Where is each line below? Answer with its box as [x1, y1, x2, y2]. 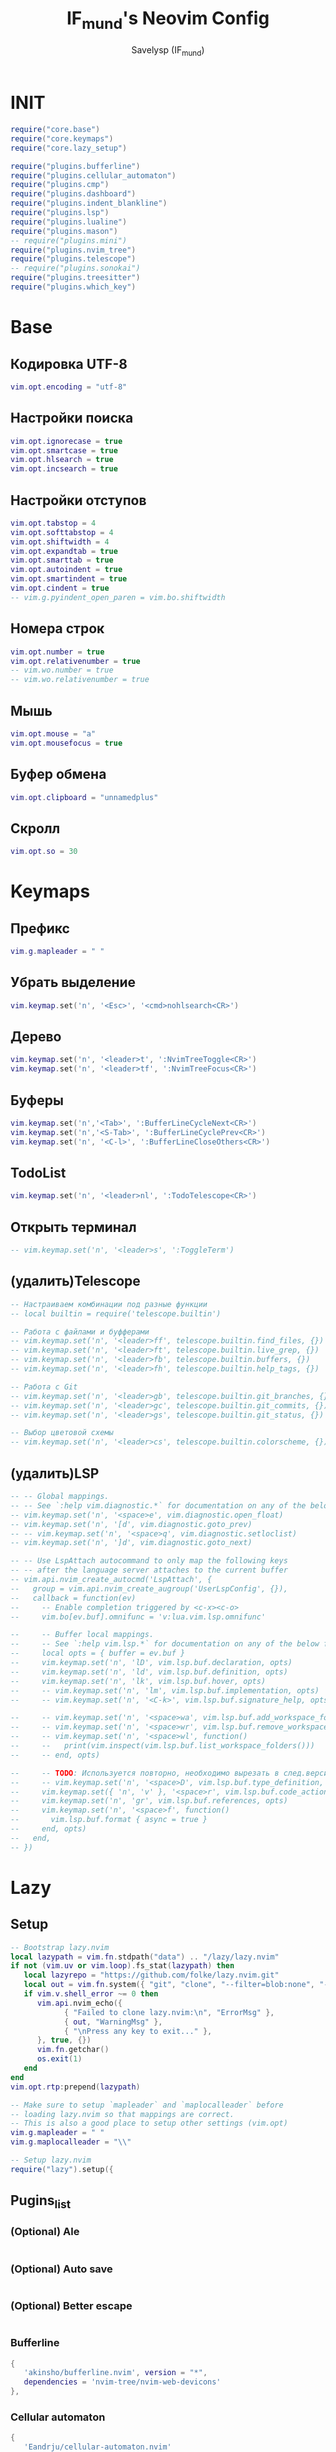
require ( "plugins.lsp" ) [10, 208, 110, 218]
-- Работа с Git [10, 1382, 78, 1392]
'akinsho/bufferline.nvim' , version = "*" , [23, 2368, 208, 2378]
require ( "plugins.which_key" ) [10, 282, 137, 292]
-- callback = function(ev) [10, 1593, 137, 1603]
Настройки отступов [10, 492, 147, 509]
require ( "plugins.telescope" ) [10, 254, 137, 264]
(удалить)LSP [10, 1465, 100, 1482]
